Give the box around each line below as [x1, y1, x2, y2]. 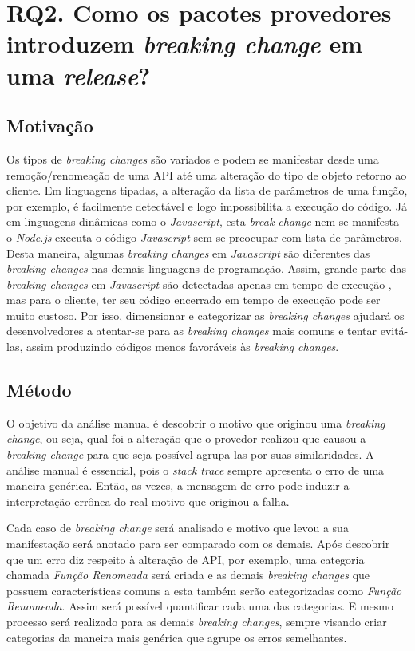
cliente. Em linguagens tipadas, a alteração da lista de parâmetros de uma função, [6, 182, 408, 199]
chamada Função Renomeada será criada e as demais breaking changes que [6, 566, 370, 583]
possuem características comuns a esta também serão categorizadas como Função [6, 582, 402, 598]
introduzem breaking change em [6, 27, 363, 61]
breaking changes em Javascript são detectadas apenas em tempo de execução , [6, 275, 392, 292]
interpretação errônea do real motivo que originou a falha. [6, 492, 290, 509]
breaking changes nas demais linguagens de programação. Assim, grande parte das [6, 260, 407, 277]
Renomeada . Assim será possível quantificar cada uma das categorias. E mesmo [6, 598, 394, 614]
